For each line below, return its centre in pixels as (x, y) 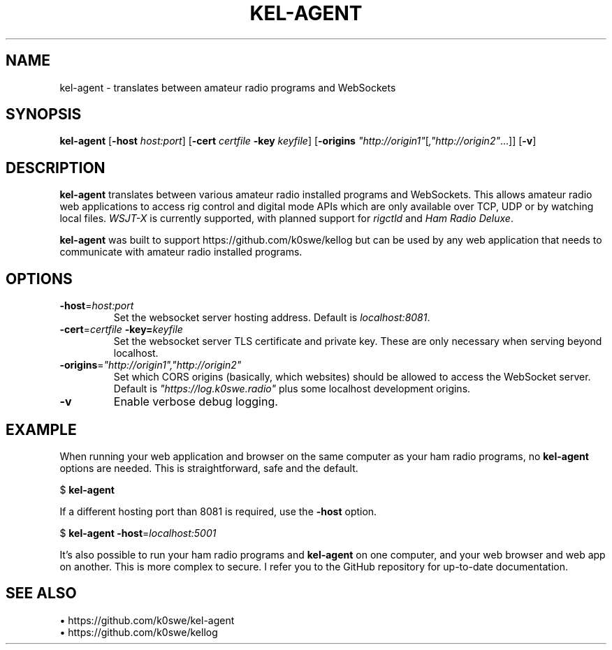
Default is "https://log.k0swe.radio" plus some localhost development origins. (292, 389)
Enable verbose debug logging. (196, 402)
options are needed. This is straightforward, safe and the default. (209, 468)
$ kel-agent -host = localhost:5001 (138, 533)
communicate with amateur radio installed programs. (181, 252)
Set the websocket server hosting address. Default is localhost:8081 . (272, 318)
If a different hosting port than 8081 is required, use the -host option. (218, 511)
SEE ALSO (41, 593)
